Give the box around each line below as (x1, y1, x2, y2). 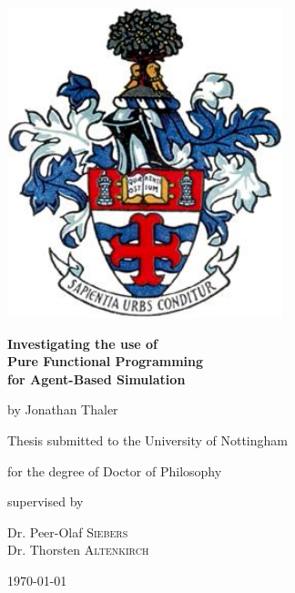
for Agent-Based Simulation (7, 369, 186, 388)
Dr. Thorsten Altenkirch (7, 540, 149, 559)
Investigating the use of (7, 333, 158, 353)
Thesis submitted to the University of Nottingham (7, 431, 288, 449)
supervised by (7, 492, 84, 511)
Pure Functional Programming (7, 352, 204, 371)
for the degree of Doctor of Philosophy (7, 461, 222, 480)
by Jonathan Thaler (7, 400, 118, 419)
